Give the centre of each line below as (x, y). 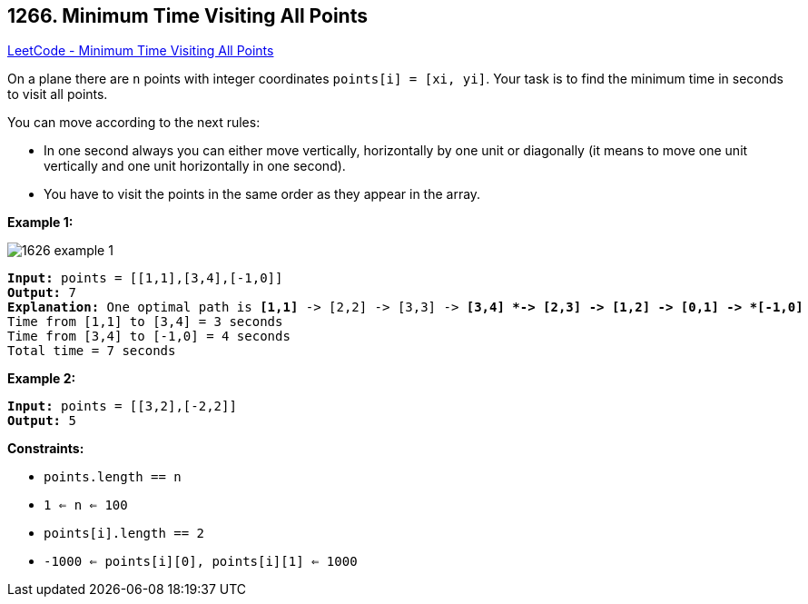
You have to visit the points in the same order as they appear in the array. (262, 194)
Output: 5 (42, 421)
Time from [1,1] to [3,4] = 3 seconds (145, 322)
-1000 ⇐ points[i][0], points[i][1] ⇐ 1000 (201, 562)
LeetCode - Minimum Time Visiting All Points (141, 51)
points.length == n (113, 477)
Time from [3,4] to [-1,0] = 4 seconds (149, 337)
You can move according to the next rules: (134, 123)
